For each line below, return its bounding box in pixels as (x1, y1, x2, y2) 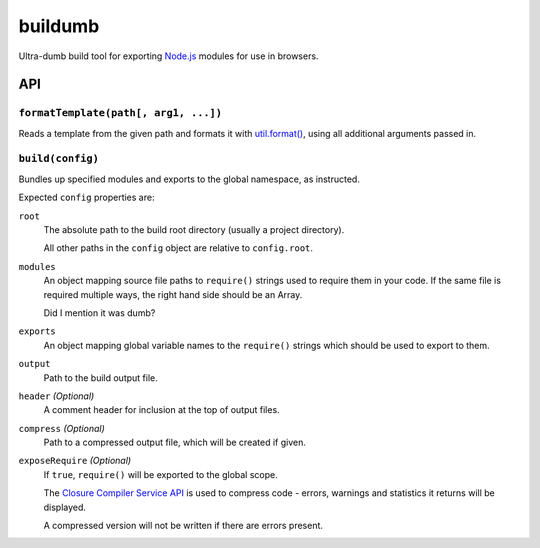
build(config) (18, 152, 100, 165)
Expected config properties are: (18, 191, 155, 204)
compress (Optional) (18, 422, 105, 434)
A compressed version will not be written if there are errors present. (43, 520, 324, 532)
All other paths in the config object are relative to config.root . (43, 242, 314, 254)
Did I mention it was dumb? (43, 306, 156, 319)
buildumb (18, 15, 100, 37)
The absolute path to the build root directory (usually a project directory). (43, 224, 345, 236)
